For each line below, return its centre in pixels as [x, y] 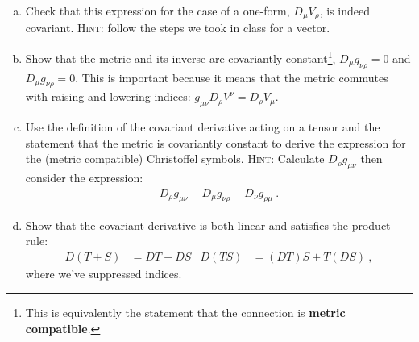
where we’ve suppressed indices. [104, 273]
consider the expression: [84, 178]
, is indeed [344, 10]
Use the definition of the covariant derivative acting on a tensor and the [203, 127]
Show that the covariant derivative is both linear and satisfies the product [208, 225]
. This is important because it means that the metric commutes [232, 77]
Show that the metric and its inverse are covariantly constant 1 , [180, 57]
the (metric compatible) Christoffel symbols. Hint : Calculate [175, 158]
